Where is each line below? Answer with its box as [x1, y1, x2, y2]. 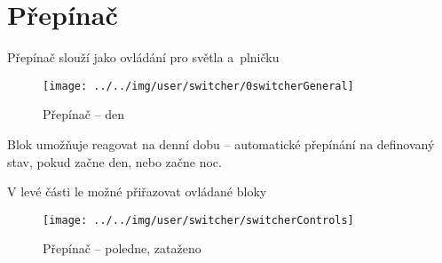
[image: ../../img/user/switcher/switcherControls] [43, 213, 354, 227]
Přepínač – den [43, 105, 125, 124]
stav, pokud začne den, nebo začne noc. [7, 152, 222, 171]
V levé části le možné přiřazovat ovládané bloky [7, 182, 267, 201]
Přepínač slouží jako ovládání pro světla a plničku [7, 48, 280, 67]
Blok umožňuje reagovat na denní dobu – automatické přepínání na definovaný [7, 134, 435, 153]
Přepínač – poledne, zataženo [43, 239, 201, 258]
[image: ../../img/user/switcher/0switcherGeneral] [43, 79, 354, 92]
